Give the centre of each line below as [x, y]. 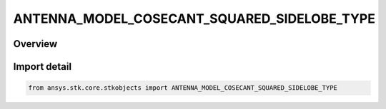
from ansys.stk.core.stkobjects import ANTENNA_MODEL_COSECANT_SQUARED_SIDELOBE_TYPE [183, 88]
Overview [35, 44]
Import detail [42, 67]
